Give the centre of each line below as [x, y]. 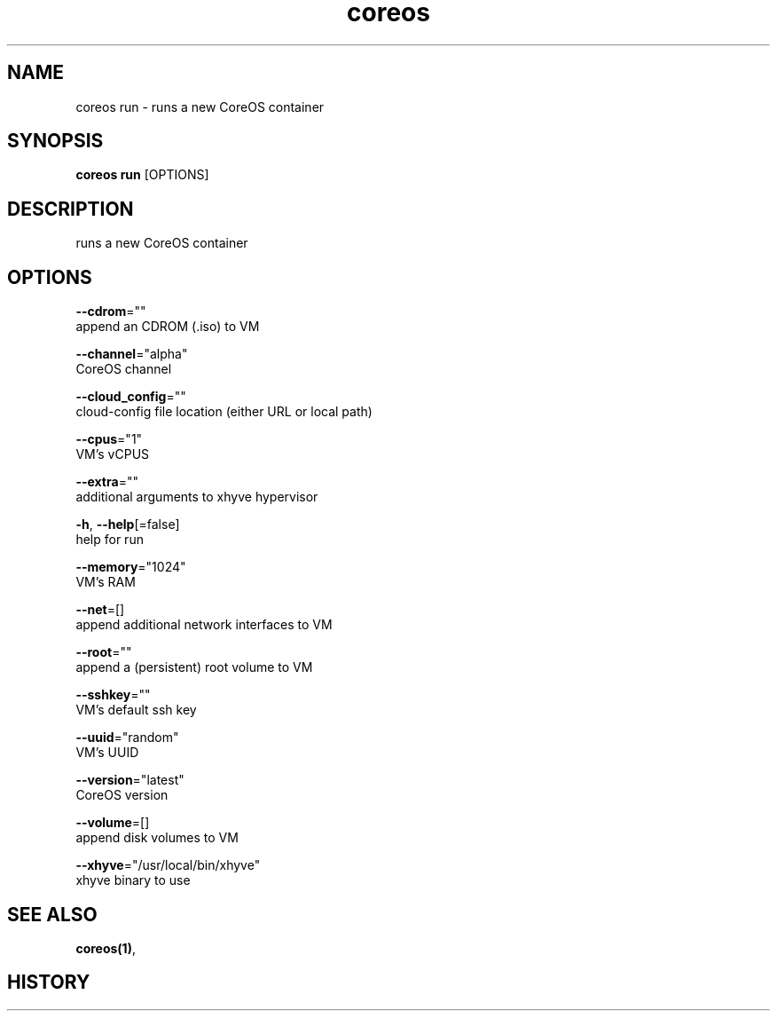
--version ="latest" [130, 780]
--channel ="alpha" [132, 354]
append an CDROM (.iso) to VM [168, 327]
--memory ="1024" [131, 567]
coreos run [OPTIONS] [142, 175]
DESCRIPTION [71, 209]
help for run [110, 540]
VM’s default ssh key [136, 710]
